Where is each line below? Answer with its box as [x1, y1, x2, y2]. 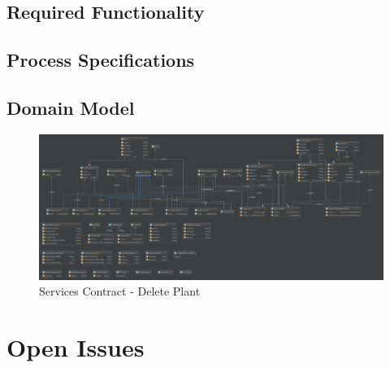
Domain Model [6, 94, 135, 120]
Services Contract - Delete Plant [39, 283, 201, 300]
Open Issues [6, 331, 145, 364]
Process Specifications [6, 47, 195, 72]
